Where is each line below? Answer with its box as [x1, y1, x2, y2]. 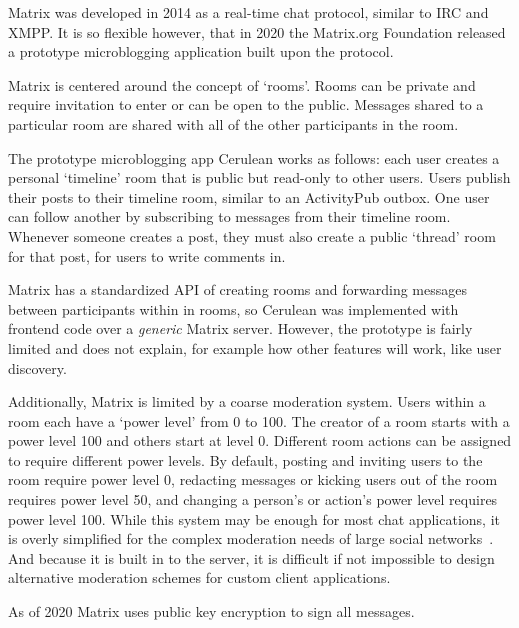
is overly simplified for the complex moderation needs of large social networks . [8, 528, 494, 549]
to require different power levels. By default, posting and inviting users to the [8, 449, 483, 470]
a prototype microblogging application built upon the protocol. [8, 41, 394, 62]
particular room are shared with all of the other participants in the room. [8, 113, 459, 134]
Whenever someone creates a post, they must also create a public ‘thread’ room [8, 225, 496, 246]
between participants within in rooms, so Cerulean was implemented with [8, 298, 459, 319]
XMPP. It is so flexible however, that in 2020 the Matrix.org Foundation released [8, 21, 506, 42]
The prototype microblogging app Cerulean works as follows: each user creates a [8, 147, 500, 168]
